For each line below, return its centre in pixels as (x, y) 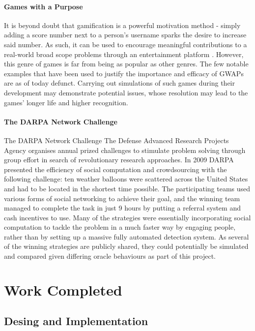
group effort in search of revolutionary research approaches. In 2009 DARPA (119, 160)
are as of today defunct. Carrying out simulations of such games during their (119, 83)
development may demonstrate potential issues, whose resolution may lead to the (126, 92)
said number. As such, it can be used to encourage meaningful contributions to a (126, 44)
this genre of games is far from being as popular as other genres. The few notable (126, 64)
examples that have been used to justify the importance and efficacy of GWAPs (124, 73)
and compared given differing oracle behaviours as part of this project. (110, 256)
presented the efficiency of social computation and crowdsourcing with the (115, 169)
